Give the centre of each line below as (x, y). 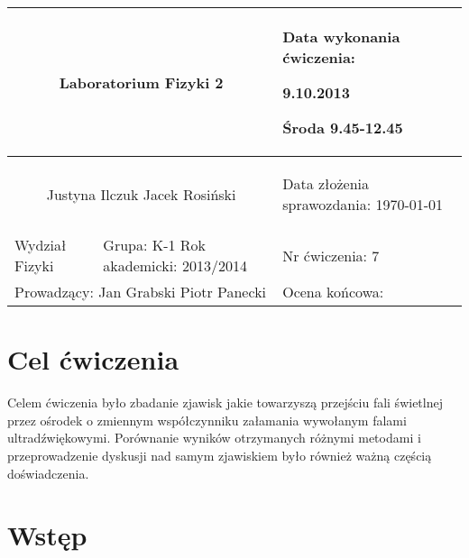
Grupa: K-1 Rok (155, 245)
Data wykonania (341, 37)
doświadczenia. (48, 473)
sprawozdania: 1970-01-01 (363, 204)
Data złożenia (326, 183)
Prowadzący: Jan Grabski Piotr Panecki (141, 292)
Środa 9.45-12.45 (343, 128)
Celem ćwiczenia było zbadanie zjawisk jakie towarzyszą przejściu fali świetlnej (225, 402)
